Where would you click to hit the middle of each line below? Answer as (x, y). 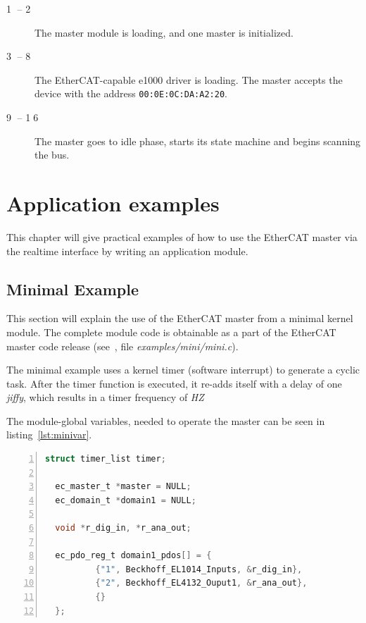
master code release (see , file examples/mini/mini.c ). (122, 346)
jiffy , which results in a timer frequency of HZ (105, 397)
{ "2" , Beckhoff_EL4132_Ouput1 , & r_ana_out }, (201, 583)
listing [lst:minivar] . (49, 434)
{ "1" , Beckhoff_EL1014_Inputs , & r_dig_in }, (199, 569)
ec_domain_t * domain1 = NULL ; (126, 500)
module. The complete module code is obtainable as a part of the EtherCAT (171, 332)
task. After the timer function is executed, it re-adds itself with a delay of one (174, 383)
